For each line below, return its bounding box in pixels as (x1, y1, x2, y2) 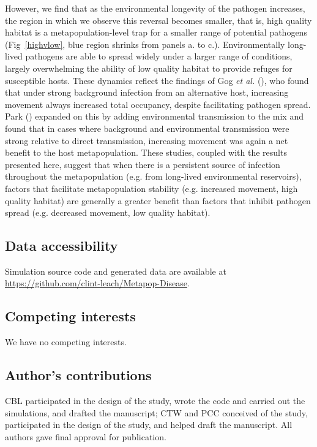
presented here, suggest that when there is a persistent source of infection (5, 158, 280, 170)
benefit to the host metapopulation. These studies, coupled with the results (5, 146, 287, 159)
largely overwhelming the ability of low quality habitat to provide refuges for (5, 61, 293, 74)
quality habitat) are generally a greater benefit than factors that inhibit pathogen (5, 194, 311, 207)
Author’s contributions (5, 365, 152, 384)
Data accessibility (5, 236, 118, 255)
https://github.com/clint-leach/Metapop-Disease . (5, 277, 190, 289)
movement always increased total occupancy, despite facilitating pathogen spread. (5, 97, 311, 110)
